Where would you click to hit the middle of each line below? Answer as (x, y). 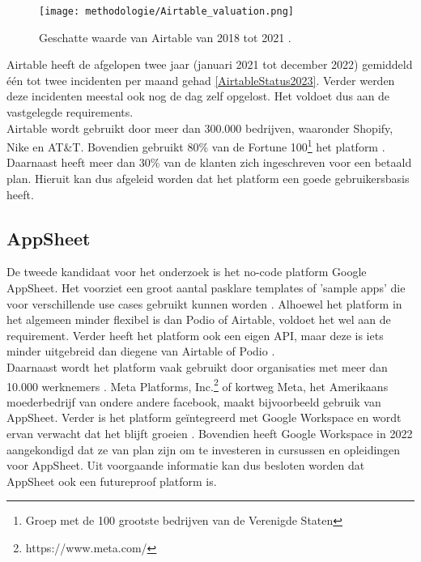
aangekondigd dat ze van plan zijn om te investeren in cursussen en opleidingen (204, 449)
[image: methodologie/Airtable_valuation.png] (166, 11)
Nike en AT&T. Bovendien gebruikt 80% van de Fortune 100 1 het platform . (196, 145)
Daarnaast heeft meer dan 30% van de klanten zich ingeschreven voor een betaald (209, 162)
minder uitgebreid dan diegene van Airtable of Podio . (141, 351)
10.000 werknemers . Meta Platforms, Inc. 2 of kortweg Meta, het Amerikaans (198, 385)
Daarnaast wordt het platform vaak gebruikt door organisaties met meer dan (197, 367)
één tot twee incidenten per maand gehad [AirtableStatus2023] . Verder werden (201, 80)
